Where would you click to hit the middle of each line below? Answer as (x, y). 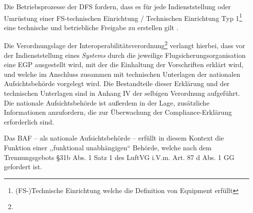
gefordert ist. (23, 167)
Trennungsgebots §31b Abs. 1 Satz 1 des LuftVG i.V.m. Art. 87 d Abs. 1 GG (119, 157)
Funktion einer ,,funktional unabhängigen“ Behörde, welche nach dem (108, 148)
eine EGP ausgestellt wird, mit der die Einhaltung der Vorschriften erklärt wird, (124, 64)
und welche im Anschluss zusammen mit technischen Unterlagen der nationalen (122, 74)
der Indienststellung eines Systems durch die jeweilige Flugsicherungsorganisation (125, 55)
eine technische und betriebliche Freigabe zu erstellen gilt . (91, 27)
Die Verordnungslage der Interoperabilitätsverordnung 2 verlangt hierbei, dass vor (125, 45)
